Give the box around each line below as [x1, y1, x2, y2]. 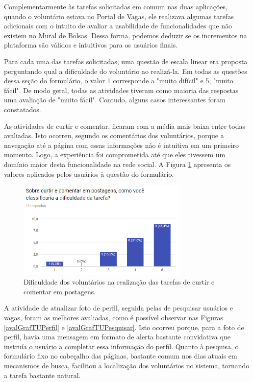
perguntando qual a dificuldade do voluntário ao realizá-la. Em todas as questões [4, 66, 247, 76]
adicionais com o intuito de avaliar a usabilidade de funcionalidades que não [4, 21, 232, 31]
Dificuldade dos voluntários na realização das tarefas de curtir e [24, 277, 215, 287]
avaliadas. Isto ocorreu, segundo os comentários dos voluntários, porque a [4, 130, 224, 141]
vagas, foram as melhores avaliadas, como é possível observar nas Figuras [4, 312, 224, 322]
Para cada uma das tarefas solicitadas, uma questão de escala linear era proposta [4, 56, 248, 66]
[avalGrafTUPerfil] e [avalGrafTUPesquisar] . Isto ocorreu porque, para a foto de [4, 322, 244, 332]
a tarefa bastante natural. [4, 370, 81, 380]
